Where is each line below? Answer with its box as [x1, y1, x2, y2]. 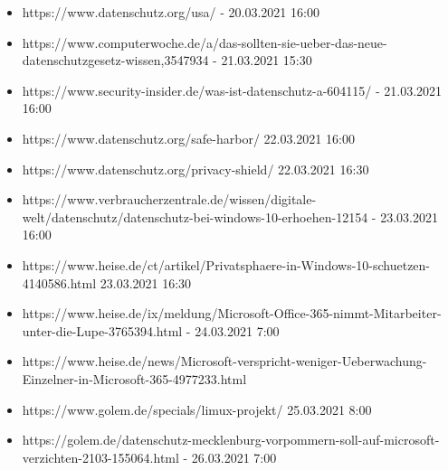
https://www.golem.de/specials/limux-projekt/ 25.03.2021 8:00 [22, 399, 372, 418]
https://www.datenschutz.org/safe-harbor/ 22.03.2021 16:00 [22, 128, 355, 147]
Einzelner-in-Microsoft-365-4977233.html [22, 369, 247, 388]
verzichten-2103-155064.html [22, 447, 179, 466]
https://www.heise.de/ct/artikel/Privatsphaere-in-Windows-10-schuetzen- [22, 255, 431, 274]
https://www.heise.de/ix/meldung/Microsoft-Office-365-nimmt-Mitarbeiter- [22, 304, 442, 323]
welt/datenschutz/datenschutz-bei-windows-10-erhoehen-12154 [22, 207, 368, 226]
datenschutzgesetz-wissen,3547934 [22, 51, 209, 70]
